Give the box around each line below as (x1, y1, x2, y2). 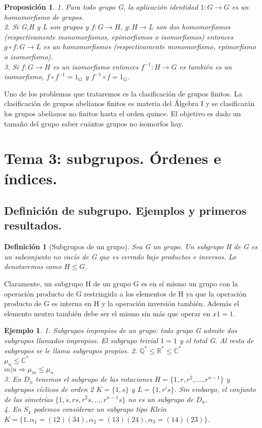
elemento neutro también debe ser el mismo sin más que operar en (4, 308, 211, 318)
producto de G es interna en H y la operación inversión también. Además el (4, 298, 239, 309)
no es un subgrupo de (128, 393, 193, 404)
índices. (4, 168, 57, 188)
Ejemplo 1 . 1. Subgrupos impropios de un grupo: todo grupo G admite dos (4, 325, 237, 336)
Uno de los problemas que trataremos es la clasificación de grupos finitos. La (4, 88, 242, 98)
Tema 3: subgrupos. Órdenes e (4, 148, 221, 169)
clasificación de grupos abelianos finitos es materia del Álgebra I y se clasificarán (4, 98, 255, 109)
